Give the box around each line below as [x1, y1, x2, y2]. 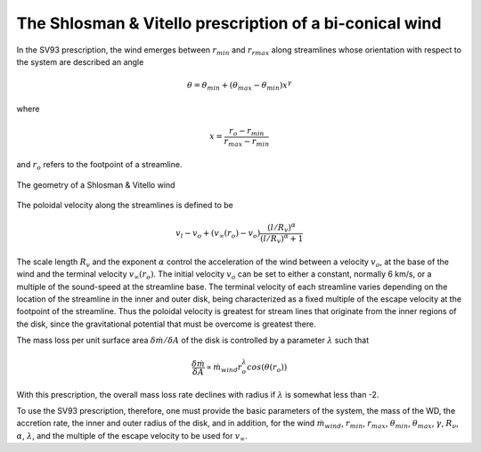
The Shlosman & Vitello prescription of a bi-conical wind [16, 13, 442, 33]
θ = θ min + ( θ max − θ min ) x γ [187, 78, 292, 93]
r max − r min [224, 136, 270, 149]
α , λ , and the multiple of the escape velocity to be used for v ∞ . [16, 430, 249, 443]
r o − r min [228, 125, 265, 138]
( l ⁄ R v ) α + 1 [259, 231, 304, 245]
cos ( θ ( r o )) [246, 362, 288, 374]
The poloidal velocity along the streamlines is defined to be [16, 199, 233, 210]
